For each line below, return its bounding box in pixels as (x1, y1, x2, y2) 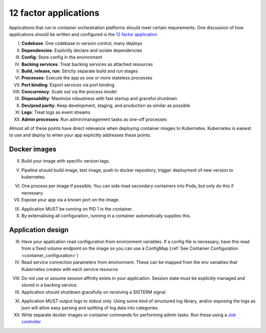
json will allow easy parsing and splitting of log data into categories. (21, 305, 159, 311)
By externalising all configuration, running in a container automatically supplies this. (21, 213, 192, 219)
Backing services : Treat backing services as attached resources (21, 61, 153, 67)
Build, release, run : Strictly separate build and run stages (21, 68, 138, 74)
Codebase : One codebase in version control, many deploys (21, 40, 142, 46)
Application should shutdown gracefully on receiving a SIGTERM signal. (21, 289, 167, 295)
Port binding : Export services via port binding (21, 82, 115, 88)
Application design (9, 226, 69, 234)
